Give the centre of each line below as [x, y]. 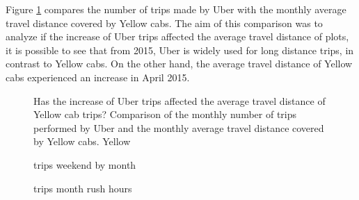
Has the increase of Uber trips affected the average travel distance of [179, 100]
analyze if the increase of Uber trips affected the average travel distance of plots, [177, 36]
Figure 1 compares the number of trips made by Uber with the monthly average [176, 9]
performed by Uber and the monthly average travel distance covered [179, 127]
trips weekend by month [85, 164]
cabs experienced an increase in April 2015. [98, 77]
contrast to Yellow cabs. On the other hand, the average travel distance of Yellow [179, 64]
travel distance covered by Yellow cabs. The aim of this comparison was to [164, 23]
